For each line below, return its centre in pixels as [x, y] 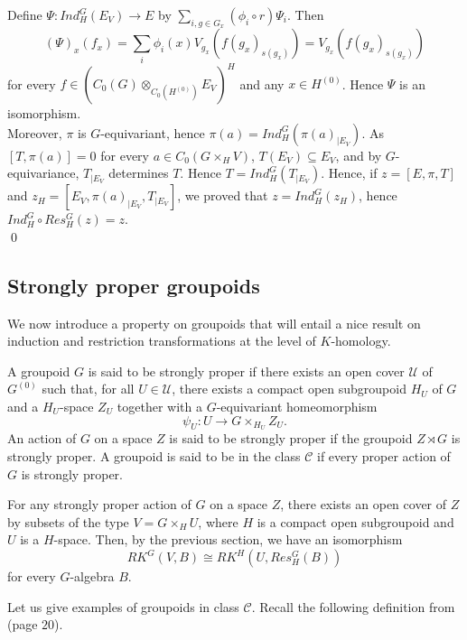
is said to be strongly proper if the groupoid [291, 438]
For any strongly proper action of [99, 504]
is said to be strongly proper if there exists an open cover [246, 371]
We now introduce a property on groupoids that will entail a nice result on [214, 323]
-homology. [361, 341]
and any [262, 83]
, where [218, 521]
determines [139, 173]
